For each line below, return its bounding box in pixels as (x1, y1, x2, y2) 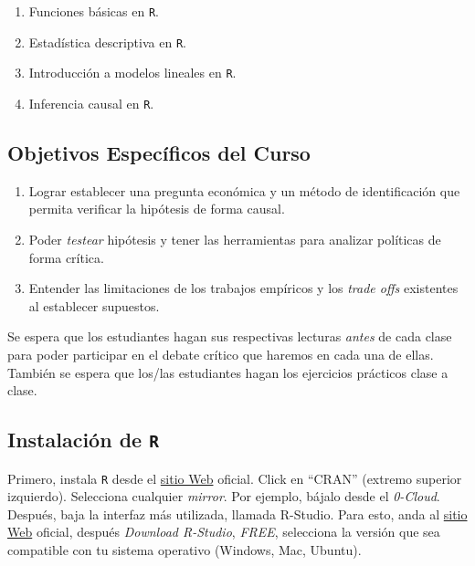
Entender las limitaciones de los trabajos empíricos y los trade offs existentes (28, 278, 459, 298)
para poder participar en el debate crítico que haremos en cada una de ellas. (7, 344, 434, 363)
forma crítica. (28, 247, 104, 267)
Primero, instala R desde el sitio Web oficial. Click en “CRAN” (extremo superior (7, 468, 462, 487)
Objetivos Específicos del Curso (7, 139, 311, 167)
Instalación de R (7, 425, 159, 454)
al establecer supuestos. (28, 296, 160, 315)
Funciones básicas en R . (28, 2, 159, 20)
